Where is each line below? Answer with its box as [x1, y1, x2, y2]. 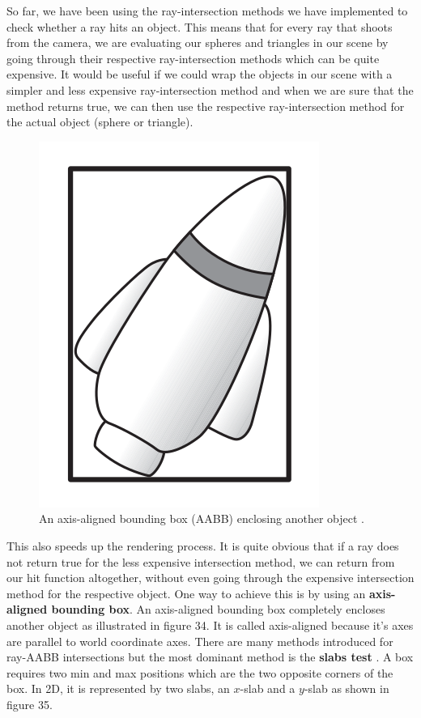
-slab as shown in [304, 680, 389, 697]
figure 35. [6, 695, 53, 712]
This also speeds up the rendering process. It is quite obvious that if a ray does [6, 537, 399, 554]
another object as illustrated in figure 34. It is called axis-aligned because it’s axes [6, 616, 414, 633]
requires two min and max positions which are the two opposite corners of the [6, 664, 393, 681]
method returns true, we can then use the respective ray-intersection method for [6, 97, 405, 114]
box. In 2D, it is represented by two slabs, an [6, 680, 230, 697]
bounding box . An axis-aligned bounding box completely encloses [51, 601, 385, 618]
